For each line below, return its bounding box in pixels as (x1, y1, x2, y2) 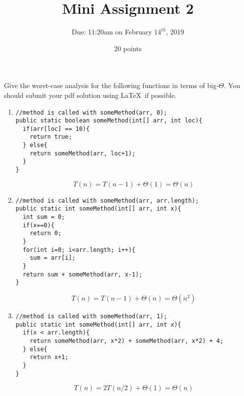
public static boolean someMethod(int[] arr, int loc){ (15, 117, 203, 124)
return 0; (30, 230, 61, 237)
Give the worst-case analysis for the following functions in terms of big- (4, 80, 219, 91)
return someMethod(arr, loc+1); (30, 150, 136, 157)
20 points (114, 43, 142, 53)
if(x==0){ (23, 221, 55, 229)
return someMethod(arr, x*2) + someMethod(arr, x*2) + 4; (30, 337, 224, 344)
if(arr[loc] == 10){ (23, 125, 90, 132)
